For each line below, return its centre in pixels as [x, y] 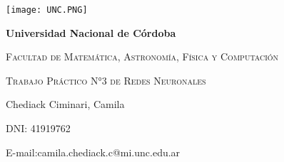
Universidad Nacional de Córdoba [91, 32]
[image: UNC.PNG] [47, 10]
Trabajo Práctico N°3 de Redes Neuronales [106, 80]
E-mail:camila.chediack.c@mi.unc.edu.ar [93, 152]
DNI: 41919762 [38, 128]
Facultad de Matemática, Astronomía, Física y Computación [142, 56]
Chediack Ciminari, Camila [65, 104]
